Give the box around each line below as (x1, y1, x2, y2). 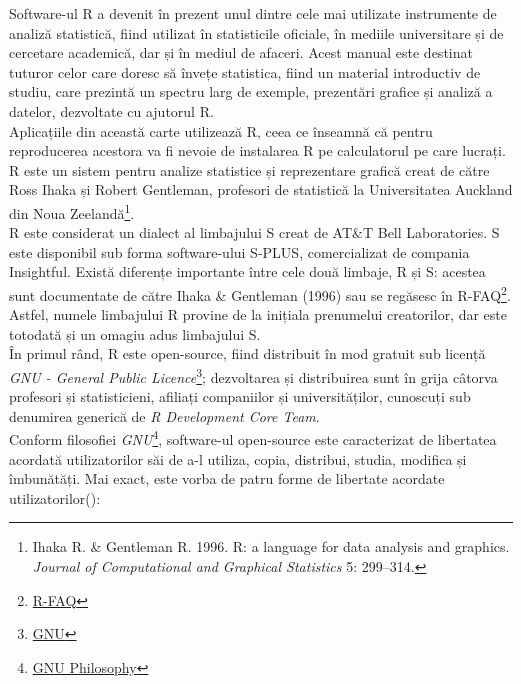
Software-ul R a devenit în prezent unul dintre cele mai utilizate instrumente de (9, 3, 497, 23)
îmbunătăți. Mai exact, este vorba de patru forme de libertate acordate (9, 468, 445, 489)
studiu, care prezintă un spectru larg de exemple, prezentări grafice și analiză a (9, 81, 493, 102)
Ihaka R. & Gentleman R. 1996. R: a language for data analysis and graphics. (32, 536, 510, 557)
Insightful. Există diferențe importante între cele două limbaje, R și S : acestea (9, 261, 486, 282)
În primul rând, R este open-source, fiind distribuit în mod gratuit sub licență (9, 343, 486, 364)
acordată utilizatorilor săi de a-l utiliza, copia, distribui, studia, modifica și (9, 448, 467, 469)
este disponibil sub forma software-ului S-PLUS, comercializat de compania (9, 241, 470, 262)
